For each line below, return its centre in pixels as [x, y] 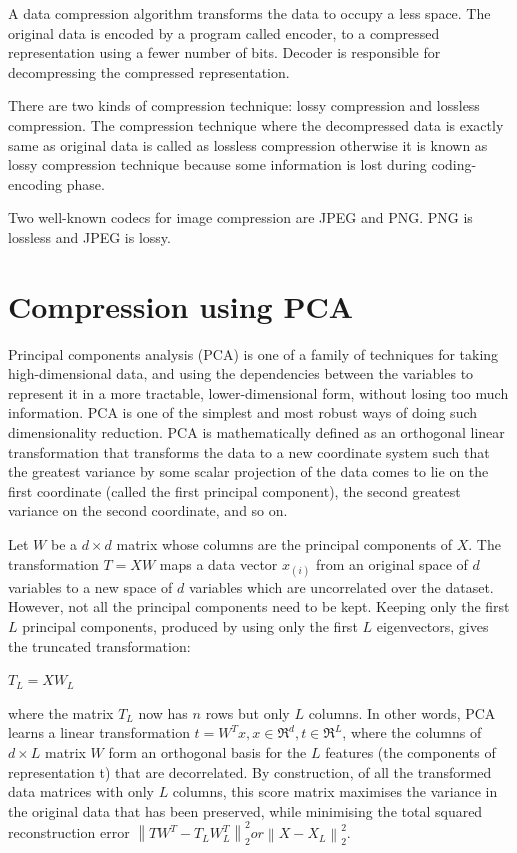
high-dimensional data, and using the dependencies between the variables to [241, 373]
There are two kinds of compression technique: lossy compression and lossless [244, 105]
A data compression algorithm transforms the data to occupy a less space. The [249, 13]
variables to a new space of [90, 586]
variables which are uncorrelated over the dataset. [341, 586]
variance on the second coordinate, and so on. [148, 510]
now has [163, 712]
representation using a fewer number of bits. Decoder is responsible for [224, 52]
